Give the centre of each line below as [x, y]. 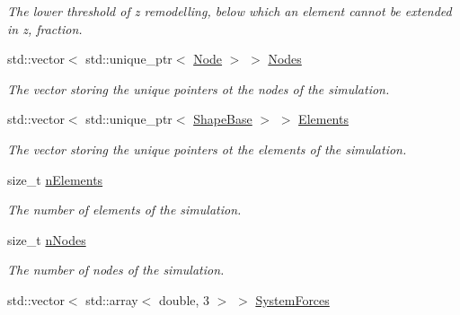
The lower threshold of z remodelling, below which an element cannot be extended [230, 11]
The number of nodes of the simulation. [116, 270]
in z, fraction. [45, 28]
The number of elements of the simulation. [124, 210]
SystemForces [292, 299]
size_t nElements [55, 179]
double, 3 [185, 299]
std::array [112, 299]
